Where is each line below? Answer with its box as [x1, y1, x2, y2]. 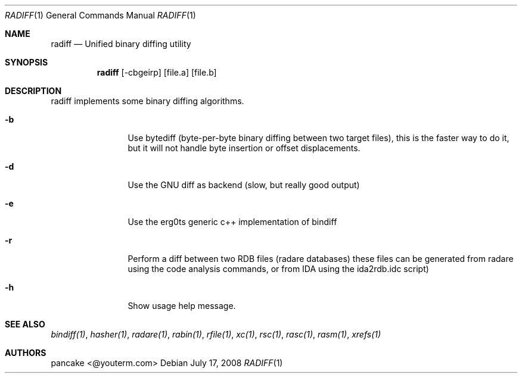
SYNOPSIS [5, 57, 48, 67]
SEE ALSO [5, 319, 45, 329]
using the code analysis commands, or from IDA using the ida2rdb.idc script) [128, 264, 429, 274]
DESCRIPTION [5, 86, 62, 96]
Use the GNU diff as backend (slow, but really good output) [128, 180, 360, 190]
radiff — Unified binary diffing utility [51, 39, 191, 49]
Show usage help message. [128, 301, 236, 311]
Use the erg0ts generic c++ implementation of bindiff [128, 217, 337, 227]
